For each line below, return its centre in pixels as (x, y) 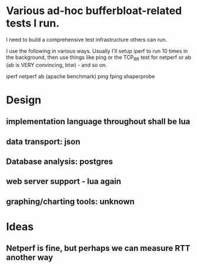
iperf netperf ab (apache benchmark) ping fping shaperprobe (81, 76)
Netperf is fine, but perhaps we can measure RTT (98, 248)
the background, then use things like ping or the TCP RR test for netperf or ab (99, 58)
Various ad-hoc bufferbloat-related (94, 11)
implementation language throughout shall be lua (98, 122)
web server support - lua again (64, 181)
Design (24, 100)
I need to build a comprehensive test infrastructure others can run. (87, 39)
